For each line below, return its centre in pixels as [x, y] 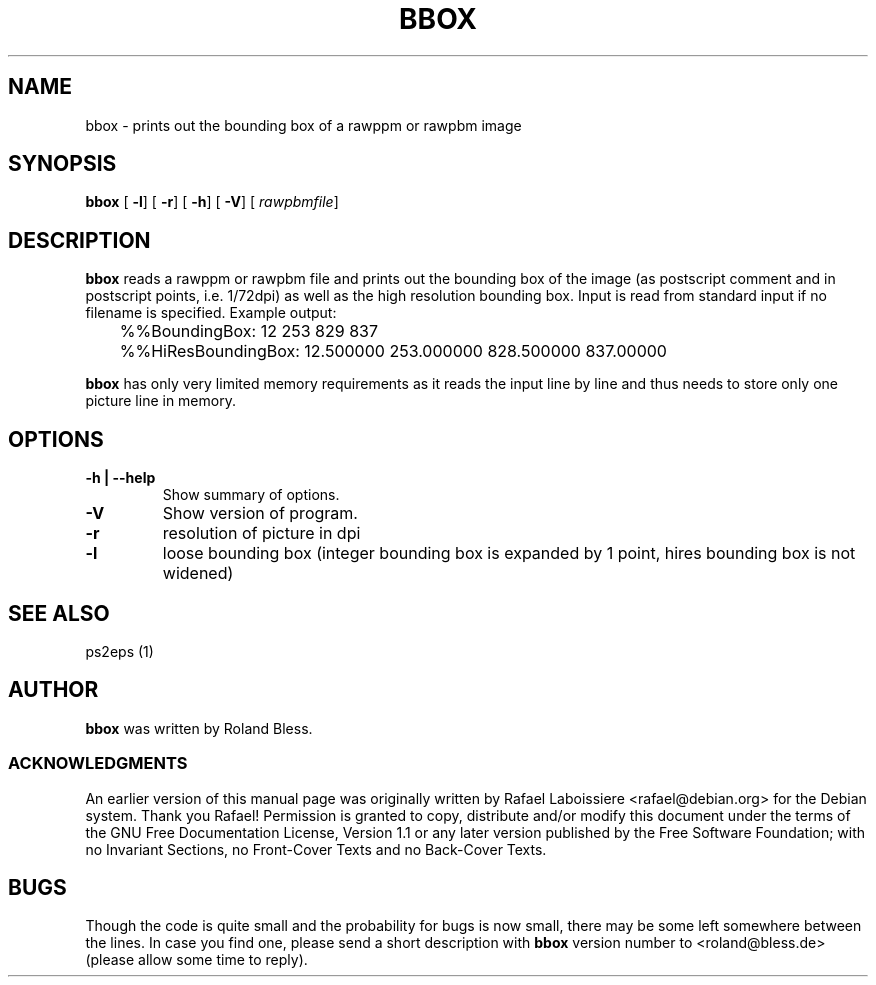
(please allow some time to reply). [196, 960]
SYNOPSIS [62, 164]
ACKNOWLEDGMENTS [98, 763]
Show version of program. [260, 513]
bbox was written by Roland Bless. [199, 728]
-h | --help [120, 478]
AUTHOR [53, 690]
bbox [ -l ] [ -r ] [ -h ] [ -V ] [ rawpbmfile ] [212, 202]
